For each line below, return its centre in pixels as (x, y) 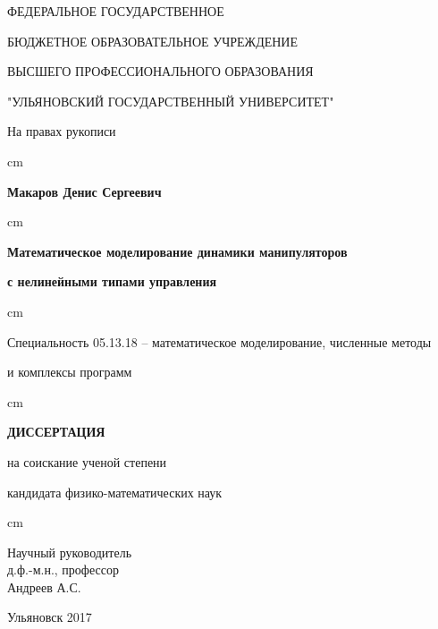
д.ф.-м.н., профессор (63, 569)
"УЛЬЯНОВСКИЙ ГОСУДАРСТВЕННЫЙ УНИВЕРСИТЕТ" (171, 101)
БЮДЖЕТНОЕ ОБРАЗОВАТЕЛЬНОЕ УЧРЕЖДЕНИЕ (153, 41)
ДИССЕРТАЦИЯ (56, 432)
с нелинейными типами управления (112, 281)
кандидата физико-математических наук (115, 492)
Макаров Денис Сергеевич (84, 191)
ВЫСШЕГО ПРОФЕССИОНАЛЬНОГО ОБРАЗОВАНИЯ (160, 71)
